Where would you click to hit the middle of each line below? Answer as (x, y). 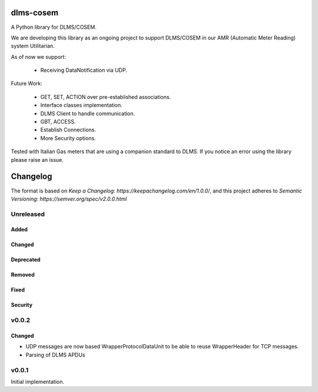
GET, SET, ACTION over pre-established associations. (106, 97)
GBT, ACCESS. (58, 122)
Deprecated (26, 260)
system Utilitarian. (33, 46)
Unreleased (28, 214)
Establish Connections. (68, 130)
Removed (23, 275)
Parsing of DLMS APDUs (55, 355)
